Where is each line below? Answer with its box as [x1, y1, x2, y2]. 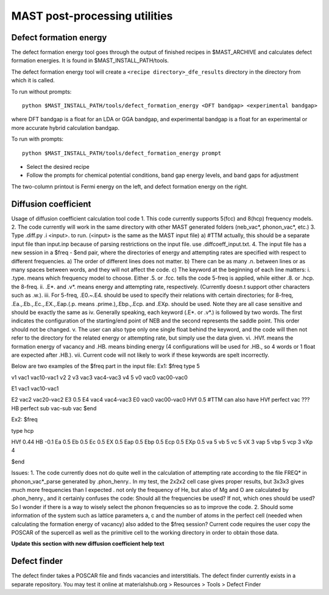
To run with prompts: [11, 135, 64, 143]
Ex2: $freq [11, 416, 38, 423]
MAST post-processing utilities [11, 9, 173, 23]
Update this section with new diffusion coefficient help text [11, 540, 164, 547]
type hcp [11, 427, 34, 434]
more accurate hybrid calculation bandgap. [11, 124, 120, 131]
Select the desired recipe [26, 163, 90, 170]
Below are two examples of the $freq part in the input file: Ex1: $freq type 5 [11, 363, 200, 370]
